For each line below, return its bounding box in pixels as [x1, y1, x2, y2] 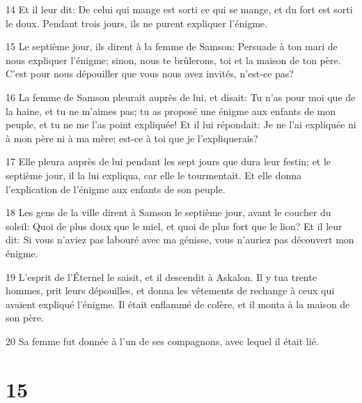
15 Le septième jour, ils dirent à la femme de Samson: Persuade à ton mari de [6, 39, 338, 54]
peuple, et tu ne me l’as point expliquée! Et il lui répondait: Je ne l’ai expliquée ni [6, 117, 356, 132]
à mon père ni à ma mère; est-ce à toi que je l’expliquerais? [6, 130, 258, 145]
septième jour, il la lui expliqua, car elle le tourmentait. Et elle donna [6, 167, 302, 182]
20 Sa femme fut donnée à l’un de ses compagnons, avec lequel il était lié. [6, 333, 319, 348]
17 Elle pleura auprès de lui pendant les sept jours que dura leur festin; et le [6, 154, 331, 169]
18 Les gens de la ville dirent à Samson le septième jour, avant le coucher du [6, 205, 331, 220]
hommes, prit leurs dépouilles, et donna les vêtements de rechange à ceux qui [6, 283, 335, 298]
